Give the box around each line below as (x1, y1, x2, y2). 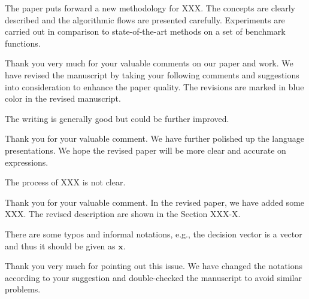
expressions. (5, 155, 49, 168)
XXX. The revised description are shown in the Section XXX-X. (5, 208, 241, 220)
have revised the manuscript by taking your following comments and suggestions (5, 68, 299, 81)
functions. (5, 36, 41, 49)
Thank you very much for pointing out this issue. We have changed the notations (5, 260, 303, 272)
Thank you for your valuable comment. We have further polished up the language (5, 132, 304, 145)
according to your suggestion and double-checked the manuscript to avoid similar (5, 271, 302, 283)
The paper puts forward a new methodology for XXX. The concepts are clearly (5, 2, 295, 14)
